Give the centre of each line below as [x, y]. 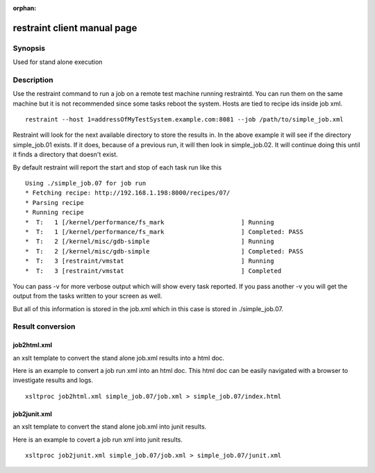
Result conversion [44, 326]
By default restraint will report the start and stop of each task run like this [117, 167]
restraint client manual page [75, 28]
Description [33, 80]
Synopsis [29, 48]
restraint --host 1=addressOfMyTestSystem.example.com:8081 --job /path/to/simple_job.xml [184, 119]
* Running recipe [55, 213]
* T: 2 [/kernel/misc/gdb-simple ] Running [150, 242]
